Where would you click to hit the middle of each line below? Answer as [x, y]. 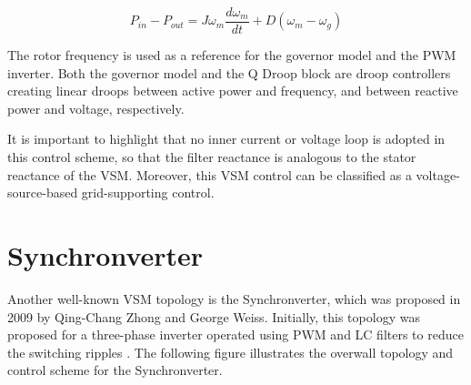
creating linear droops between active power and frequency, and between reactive [233, 91]
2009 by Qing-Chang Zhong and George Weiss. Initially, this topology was [214, 316]
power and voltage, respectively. [96, 108]
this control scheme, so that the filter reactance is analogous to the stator [212, 157]
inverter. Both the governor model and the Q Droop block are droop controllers [229, 72]
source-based [43, 192]
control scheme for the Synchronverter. [115, 370]
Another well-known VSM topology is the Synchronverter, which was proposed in [234, 298]
